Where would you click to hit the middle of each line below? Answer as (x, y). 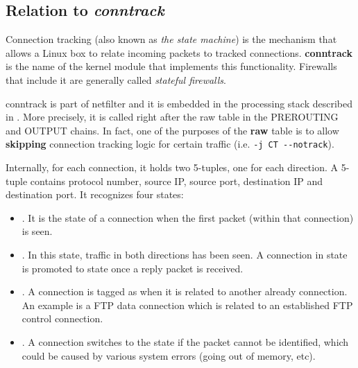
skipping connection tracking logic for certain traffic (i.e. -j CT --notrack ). (170, 144)
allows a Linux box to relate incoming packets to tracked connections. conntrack (179, 52)
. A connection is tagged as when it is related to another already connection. (185, 291)
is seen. (37, 231)
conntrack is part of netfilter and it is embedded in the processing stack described (179, 103)
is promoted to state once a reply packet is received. (133, 268)
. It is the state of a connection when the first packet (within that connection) (188, 217)
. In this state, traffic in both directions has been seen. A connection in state (185, 254)
